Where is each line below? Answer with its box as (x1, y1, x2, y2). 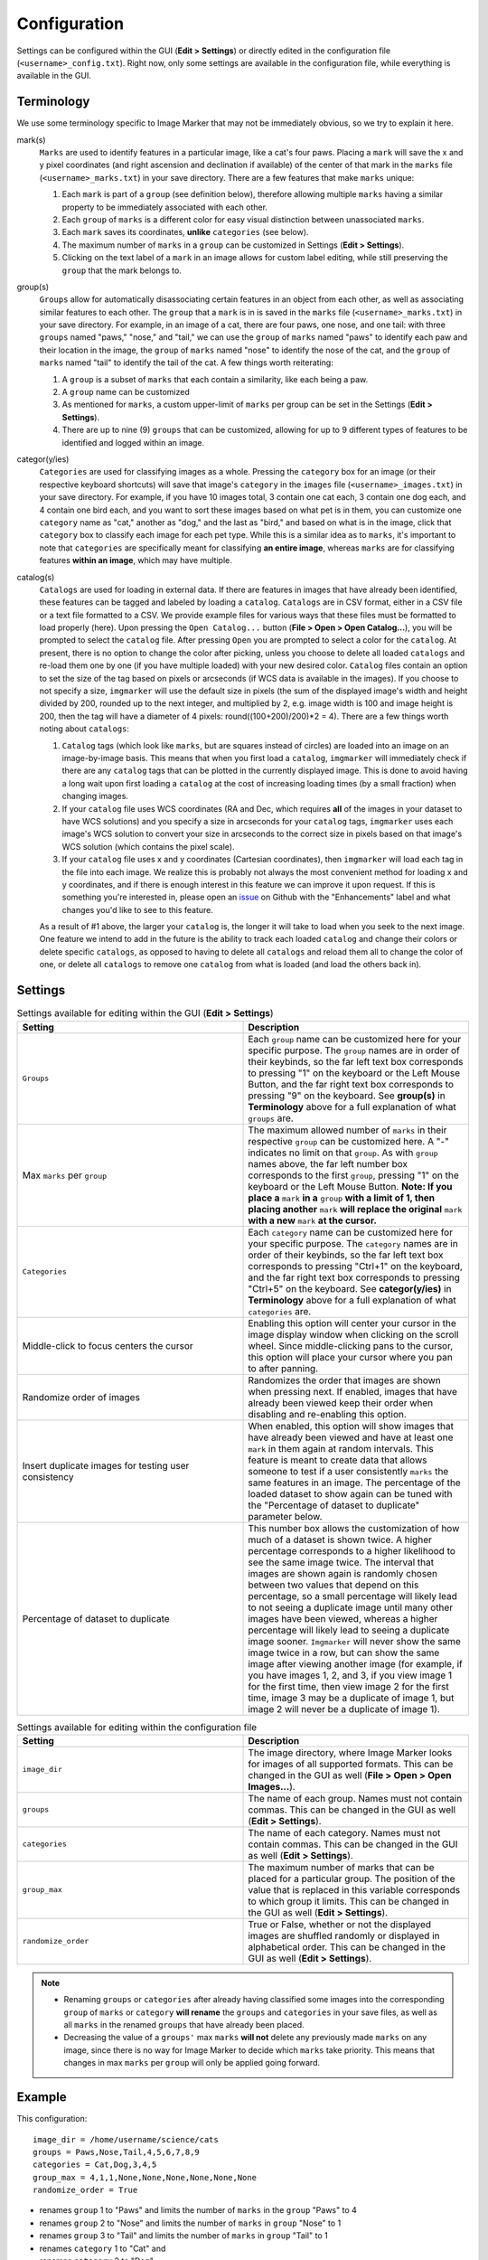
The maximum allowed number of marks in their (248, 1124, 447, 1136)
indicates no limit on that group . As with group (248, 1146, 438, 1159)
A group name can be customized (61, 387, 190, 398)
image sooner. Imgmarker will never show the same (248, 1634, 461, 1647)
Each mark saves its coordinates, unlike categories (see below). (61, 227, 309, 238)
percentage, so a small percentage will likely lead (248, 1589, 458, 1602)
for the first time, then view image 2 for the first (248, 1680, 449, 1692)
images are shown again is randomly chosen (248, 1567, 438, 1579)
